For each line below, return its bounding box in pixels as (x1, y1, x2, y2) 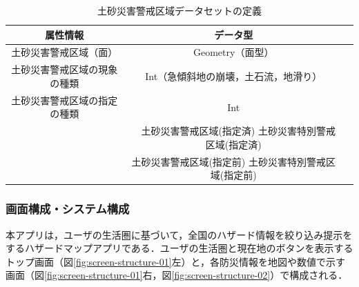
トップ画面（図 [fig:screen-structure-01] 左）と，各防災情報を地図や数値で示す (6, 254, 346, 268)
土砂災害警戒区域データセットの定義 (97, 3, 262, 17)
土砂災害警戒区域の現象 (11, 62, 118, 77)
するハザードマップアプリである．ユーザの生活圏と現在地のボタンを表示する (6, 241, 353, 255)
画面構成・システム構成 (6, 200, 130, 217)
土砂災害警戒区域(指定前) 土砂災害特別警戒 (131, 154, 326, 168)
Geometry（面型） (193, 45, 274, 59)
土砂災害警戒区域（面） (11, 45, 118, 59)
